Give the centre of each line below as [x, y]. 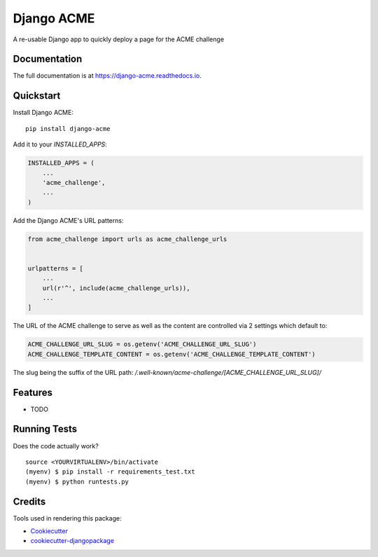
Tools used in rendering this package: [67, 518]
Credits [29, 501]
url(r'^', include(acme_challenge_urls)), [116, 288]
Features [33, 392]
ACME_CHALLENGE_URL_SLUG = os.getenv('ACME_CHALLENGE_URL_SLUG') [142, 344]
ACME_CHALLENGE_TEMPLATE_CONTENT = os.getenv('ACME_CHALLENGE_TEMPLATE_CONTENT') [172, 354]
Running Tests [45, 429]
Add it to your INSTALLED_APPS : [60, 144]
